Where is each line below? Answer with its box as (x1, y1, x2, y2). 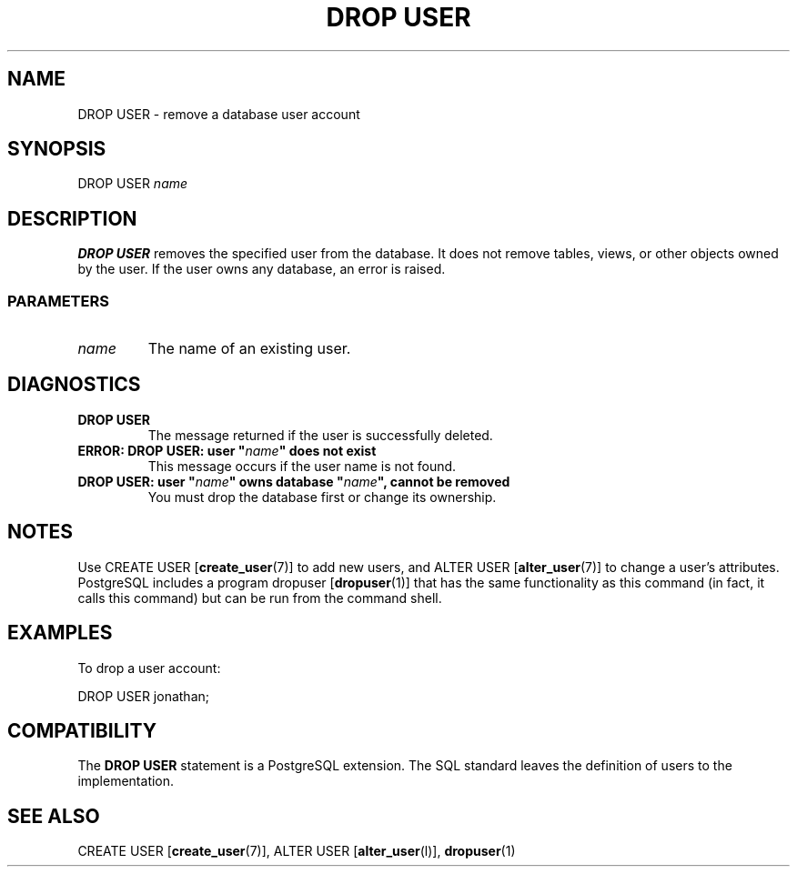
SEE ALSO (7, 804, 100, 828)
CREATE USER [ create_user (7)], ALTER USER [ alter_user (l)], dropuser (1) (77, 843, 516, 859)
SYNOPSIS (7, 137, 106, 161)
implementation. (77, 773, 175, 789)
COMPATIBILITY (7, 718, 156, 742)
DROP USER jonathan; (77, 688, 209, 704)
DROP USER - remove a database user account (77, 105, 360, 122)
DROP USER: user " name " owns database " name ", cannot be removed (77, 473, 510, 489)
